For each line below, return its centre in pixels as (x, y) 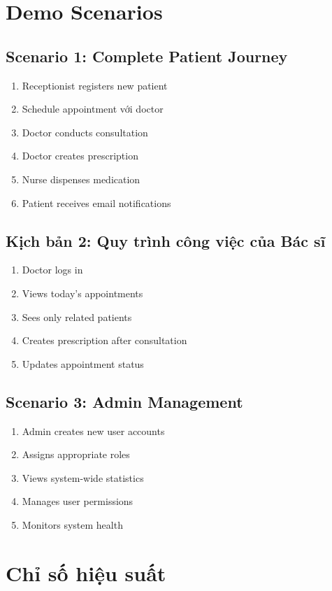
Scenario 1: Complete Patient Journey (147, 56)
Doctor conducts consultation (85, 132)
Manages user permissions (78, 501)
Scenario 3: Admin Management (124, 401)
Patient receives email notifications (96, 202)
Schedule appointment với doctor (93, 109)
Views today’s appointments (82, 293)
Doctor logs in (52, 270)
